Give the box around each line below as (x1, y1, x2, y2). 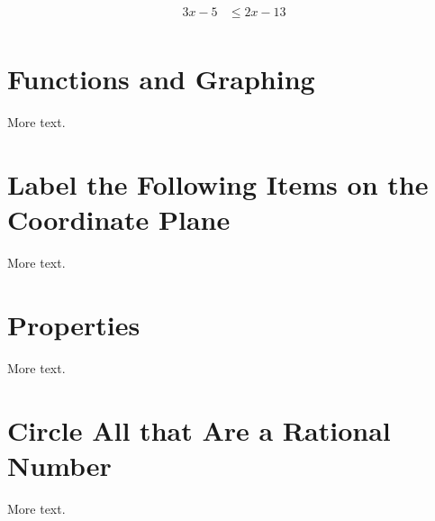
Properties (7, 306, 140, 343)
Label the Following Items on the (7, 165, 429, 202)
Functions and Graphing (7, 60, 315, 97)
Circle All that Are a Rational (7, 411, 391, 448)
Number (7, 446, 112, 483)
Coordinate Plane (7, 201, 231, 238)
